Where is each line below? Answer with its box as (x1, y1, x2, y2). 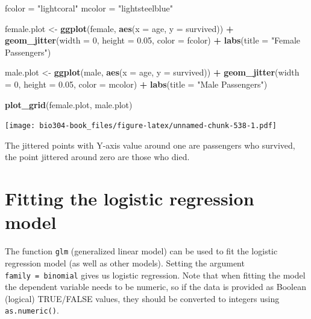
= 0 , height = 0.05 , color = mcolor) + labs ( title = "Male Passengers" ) (5, 77, 268, 90)
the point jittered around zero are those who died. (5, 150, 190, 163)
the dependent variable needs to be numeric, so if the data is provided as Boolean (5, 280, 306, 293)
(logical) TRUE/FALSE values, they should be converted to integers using (5, 292, 280, 304)
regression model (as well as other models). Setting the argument (5, 256, 245, 269)
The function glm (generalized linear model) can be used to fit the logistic (5, 245, 278, 257)
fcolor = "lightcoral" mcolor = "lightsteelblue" (5, 2, 173, 14)
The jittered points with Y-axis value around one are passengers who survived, (5, 138, 295, 151)
